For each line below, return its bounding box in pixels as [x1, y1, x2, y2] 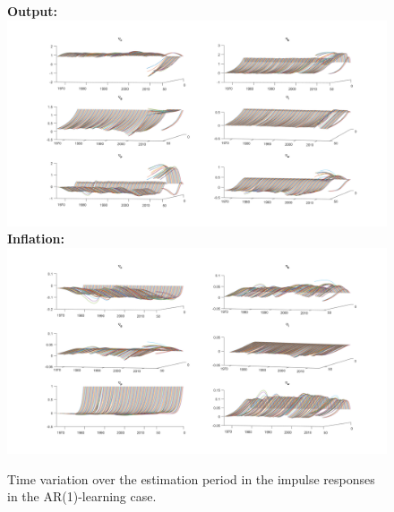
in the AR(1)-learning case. [7, 487, 157, 506]
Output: [7, 2, 57, 20]
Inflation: [7, 229, 65, 248]
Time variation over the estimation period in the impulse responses [7, 469, 375, 488]
